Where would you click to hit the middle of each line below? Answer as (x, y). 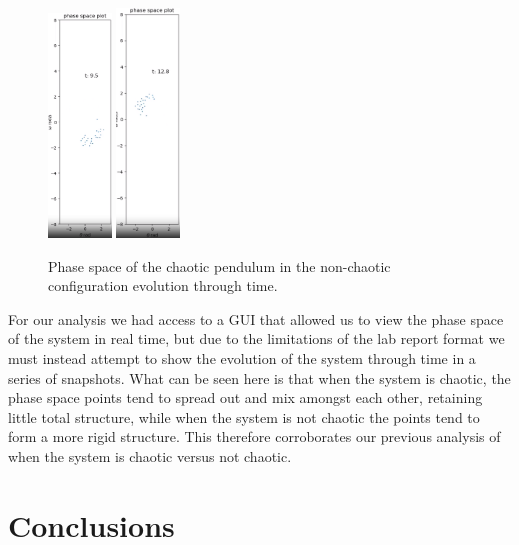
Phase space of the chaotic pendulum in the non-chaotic (219, 265)
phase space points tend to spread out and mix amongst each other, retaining (245, 397)
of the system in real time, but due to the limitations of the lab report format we (256, 338)
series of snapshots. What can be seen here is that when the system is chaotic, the (259, 377)
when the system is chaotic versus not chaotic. (150, 455)
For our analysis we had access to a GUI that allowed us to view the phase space (256, 318)
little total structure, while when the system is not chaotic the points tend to (244, 416)
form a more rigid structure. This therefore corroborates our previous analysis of (254, 436)
